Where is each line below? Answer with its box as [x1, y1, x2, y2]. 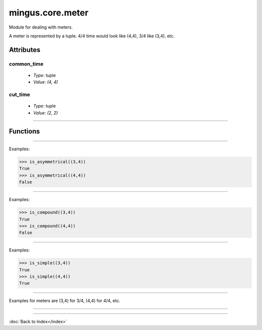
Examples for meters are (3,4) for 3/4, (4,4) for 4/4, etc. [9, 298, 121, 304]
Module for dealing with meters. [9, 24, 73, 30]
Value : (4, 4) [33, 79, 58, 85]
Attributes [9, 46, 41, 54]
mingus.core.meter [9, 7, 89, 18]
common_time [9, 61, 44, 67]
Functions [9, 127, 40, 136]
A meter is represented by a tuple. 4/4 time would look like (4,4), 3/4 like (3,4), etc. [9, 33, 175, 39]
